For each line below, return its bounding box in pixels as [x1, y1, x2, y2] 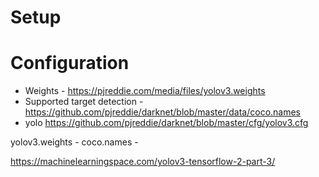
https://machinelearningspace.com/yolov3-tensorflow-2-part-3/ [10, 156, 276, 168]
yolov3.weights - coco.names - [10, 136, 139, 148]
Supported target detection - [24, 96, 144, 108]
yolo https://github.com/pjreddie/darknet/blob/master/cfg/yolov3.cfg [24, 117, 309, 129]
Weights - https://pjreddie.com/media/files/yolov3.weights [24, 85, 266, 97]
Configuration [10, 52, 130, 75]
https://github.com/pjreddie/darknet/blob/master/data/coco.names [24, 106, 302, 118]
